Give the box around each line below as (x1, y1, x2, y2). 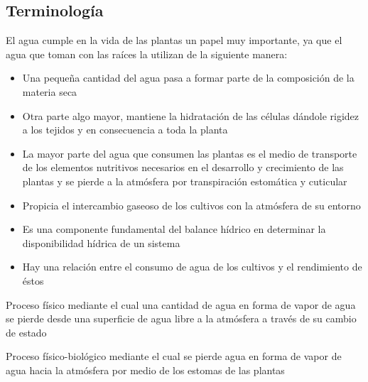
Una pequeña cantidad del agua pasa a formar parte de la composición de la (22, 70, 355, 85)
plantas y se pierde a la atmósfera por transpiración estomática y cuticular (22, 173, 347, 188)
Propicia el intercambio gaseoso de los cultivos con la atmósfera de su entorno (22, 197, 361, 212)
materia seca (22, 84, 77, 99)
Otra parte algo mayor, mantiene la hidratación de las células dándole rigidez (22, 108, 359, 123)
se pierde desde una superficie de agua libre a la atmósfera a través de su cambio (6, 311, 357, 326)
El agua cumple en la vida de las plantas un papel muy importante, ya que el (6, 33, 342, 48)
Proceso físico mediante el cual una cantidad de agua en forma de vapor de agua (6, 297, 356, 312)
